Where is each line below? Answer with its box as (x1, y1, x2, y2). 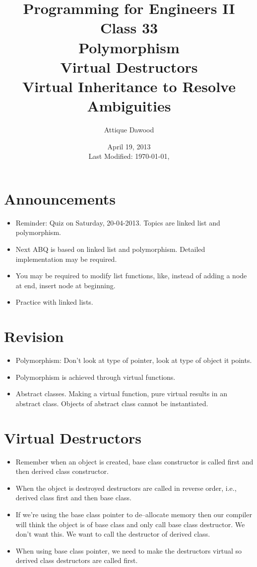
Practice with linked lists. (15, 297, 93, 307)
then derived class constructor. (15, 466, 109, 476)
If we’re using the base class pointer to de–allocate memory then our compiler (15, 509, 252, 519)
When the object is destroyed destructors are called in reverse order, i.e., (15, 482, 237, 493)
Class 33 (100, 17, 158, 38)
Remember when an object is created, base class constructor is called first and (15, 456, 254, 466)
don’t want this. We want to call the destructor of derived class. (15, 529, 210, 539)
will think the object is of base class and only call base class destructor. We (15, 519, 245, 529)
